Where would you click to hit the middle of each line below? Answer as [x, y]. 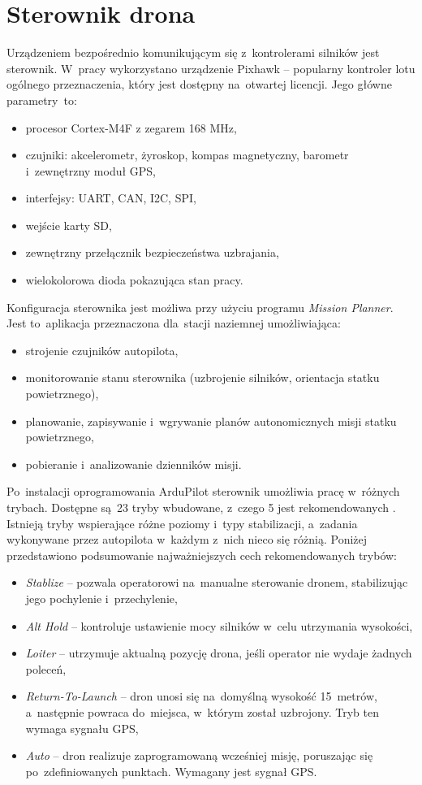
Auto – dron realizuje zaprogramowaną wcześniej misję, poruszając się [199, 755]
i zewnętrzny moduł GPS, [91, 170]
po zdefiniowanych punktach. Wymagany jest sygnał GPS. [171, 771]
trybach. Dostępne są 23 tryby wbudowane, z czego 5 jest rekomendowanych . [201, 507]
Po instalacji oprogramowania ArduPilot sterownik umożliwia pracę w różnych [203, 491]
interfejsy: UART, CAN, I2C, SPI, [111, 198]
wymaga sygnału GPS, [82, 728]
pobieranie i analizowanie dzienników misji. [133, 464]
